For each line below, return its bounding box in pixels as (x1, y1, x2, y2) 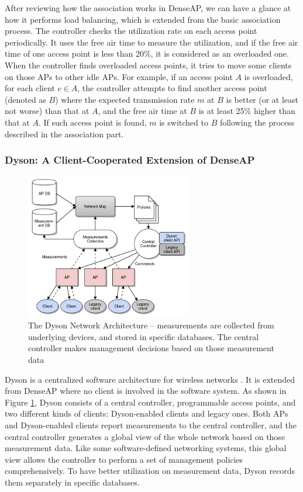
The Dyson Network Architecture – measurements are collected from (28, 319, 274, 331)
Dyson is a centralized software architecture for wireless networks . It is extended (5, 373, 295, 385)
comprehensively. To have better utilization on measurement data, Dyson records (5, 465, 295, 477)
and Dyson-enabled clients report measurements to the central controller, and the (5, 419, 297, 431)
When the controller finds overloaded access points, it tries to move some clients (5, 58, 292, 71)
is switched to (159, 116, 208, 128)
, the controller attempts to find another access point (77, 82, 267, 94)
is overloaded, (244, 70, 293, 82)
